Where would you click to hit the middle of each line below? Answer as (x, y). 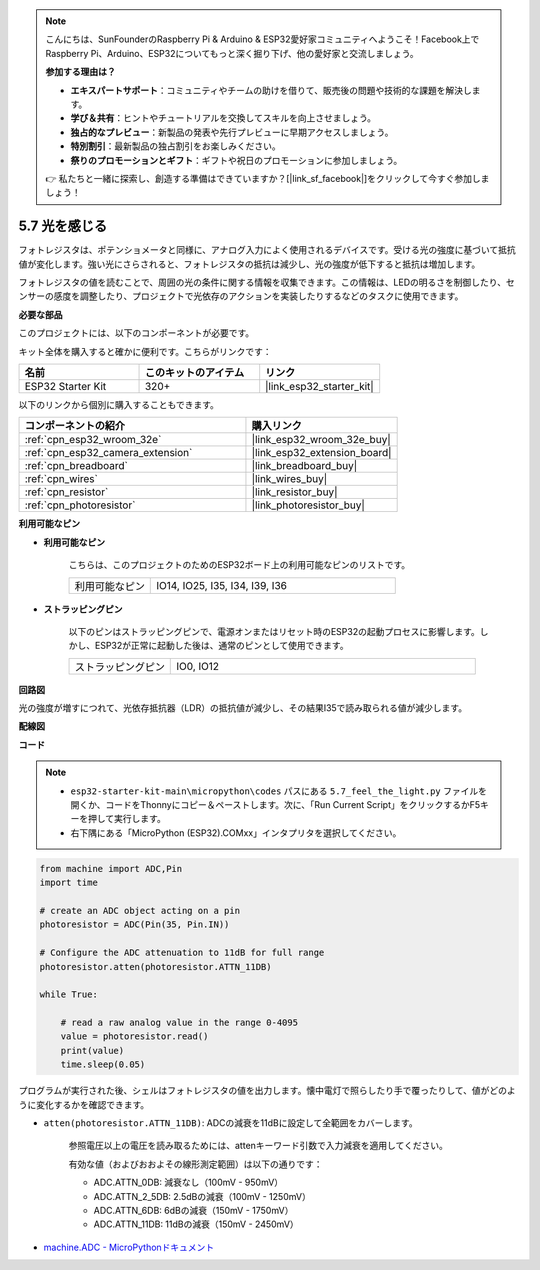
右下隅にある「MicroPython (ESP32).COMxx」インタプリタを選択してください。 (236, 832)
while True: (69, 994)
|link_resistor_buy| (294, 492)
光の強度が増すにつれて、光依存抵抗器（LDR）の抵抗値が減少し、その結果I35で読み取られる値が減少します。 (243, 708)
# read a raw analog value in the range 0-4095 (179, 1023)
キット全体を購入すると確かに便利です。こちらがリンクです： (145, 351)
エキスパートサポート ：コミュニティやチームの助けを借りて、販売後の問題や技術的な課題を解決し (271, 90)
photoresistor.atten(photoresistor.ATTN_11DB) (155, 966)
